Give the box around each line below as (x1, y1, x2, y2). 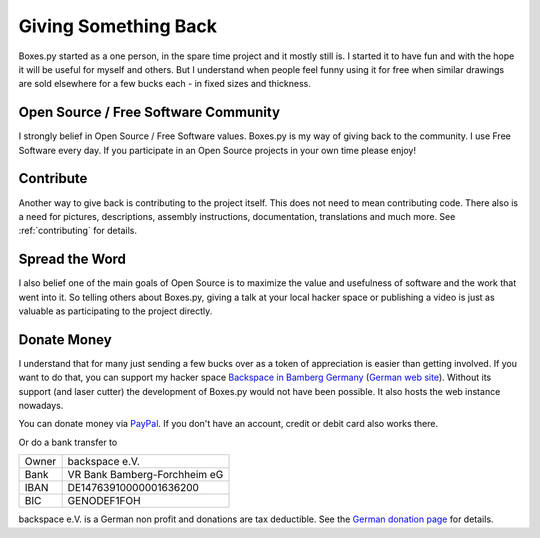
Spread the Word (18, 251, 127, 268)
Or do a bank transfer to (18, 436, 118, 448)
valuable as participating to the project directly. (18, 305, 213, 317)
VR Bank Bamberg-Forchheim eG (67, 468, 224, 482)
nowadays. (18, 400, 64, 412)
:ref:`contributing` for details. (18, 225, 137, 237)
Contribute (18, 170, 88, 187)
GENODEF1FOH (67, 494, 141, 508)
